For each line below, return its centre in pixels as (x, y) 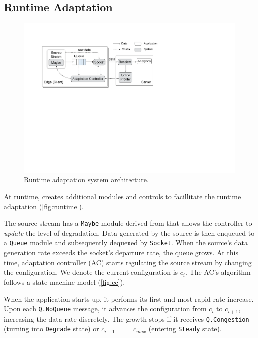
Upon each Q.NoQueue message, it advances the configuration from (105, 308)
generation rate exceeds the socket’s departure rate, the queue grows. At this (121, 253)
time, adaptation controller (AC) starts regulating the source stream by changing (128, 262)
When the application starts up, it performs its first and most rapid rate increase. (129, 298)
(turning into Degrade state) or (52, 328)
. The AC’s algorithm (218, 272)
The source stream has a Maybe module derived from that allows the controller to (128, 223)
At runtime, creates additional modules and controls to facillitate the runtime (123, 197)
